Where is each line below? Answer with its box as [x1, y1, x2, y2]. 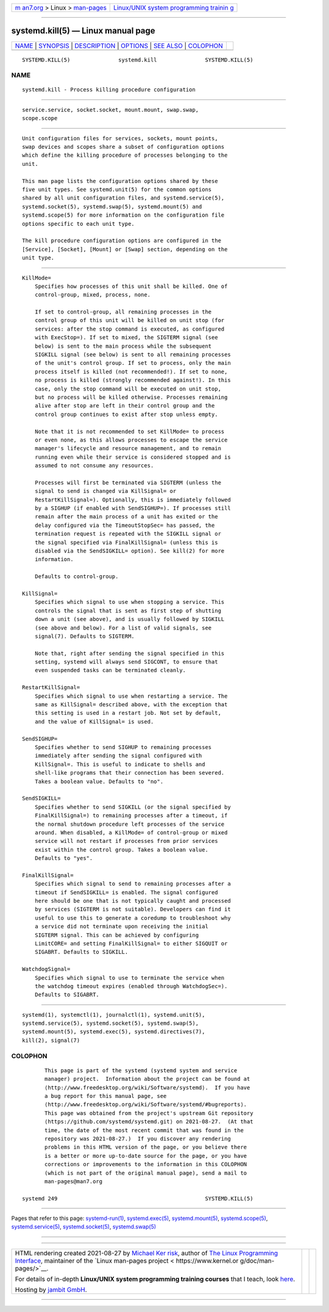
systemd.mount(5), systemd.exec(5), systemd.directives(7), [22, 1028, 205, 1035]
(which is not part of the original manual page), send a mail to [44, 1169, 247, 1177]
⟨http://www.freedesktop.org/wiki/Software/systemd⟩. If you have [44, 1084, 250, 1091]
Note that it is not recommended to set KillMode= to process [34, 428, 225, 435]
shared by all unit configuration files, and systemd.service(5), [22, 195, 225, 201]
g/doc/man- [239, 1256, 275, 1265]
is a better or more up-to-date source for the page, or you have [44, 1152, 247, 1159]
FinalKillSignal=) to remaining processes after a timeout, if [34, 812, 228, 819]
